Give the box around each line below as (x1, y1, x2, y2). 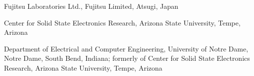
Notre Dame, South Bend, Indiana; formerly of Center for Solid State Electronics (4, 53, 250, 63)
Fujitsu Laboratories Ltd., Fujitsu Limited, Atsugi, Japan (4, 1, 179, 11)
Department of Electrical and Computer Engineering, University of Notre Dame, (4, 43, 249, 53)
